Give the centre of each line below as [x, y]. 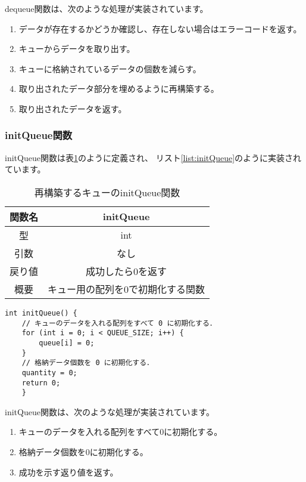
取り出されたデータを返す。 [73, 108]
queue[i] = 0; [67, 343]
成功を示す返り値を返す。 [68, 472]
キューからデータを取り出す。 [77, 49]
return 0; [41, 383]
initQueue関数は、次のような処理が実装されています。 [110, 411]
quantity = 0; [49, 373]
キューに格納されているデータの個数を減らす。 [110, 68]
